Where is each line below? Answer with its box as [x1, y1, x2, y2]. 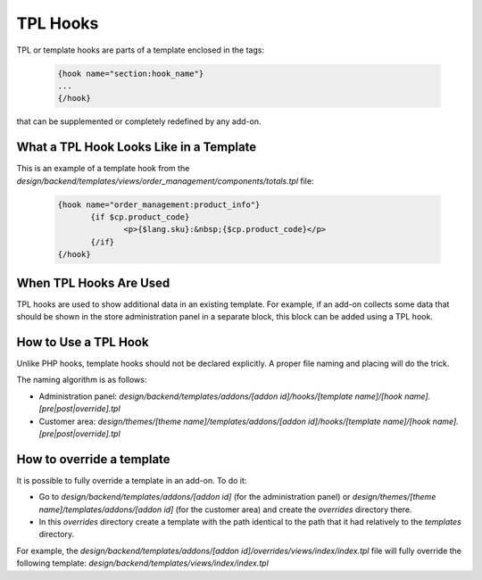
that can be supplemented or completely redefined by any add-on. [16, 116, 262, 127]
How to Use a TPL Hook [16, 335, 149, 350]
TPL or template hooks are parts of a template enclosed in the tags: [16, 45, 265, 55]
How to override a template [16, 452, 170, 467]
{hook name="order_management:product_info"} [57, 199, 261, 210]
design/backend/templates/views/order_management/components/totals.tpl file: [16, 175, 314, 186]
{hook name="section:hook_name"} [57, 68, 204, 79]
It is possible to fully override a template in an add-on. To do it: [16, 475, 247, 485]
